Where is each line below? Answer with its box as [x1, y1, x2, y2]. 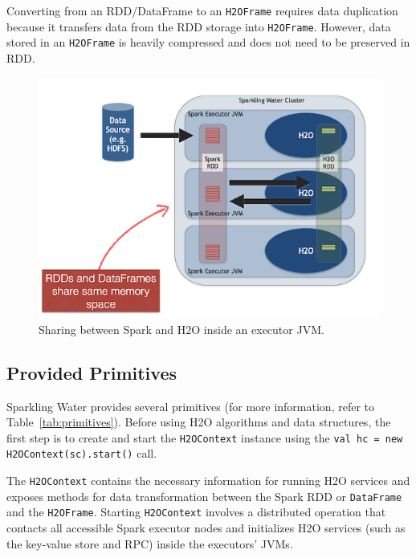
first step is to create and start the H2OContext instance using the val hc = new [6, 429, 403, 446]
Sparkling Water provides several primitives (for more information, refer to [6, 397, 374, 414]
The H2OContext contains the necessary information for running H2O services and [6, 472, 410, 488]
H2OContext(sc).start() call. [6, 445, 157, 462]
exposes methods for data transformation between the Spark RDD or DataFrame [6, 487, 402, 504]
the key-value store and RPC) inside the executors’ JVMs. [6, 535, 293, 552]
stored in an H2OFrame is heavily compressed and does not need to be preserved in [6, 34, 410, 51]
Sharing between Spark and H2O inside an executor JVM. [39, 320, 324, 337]
